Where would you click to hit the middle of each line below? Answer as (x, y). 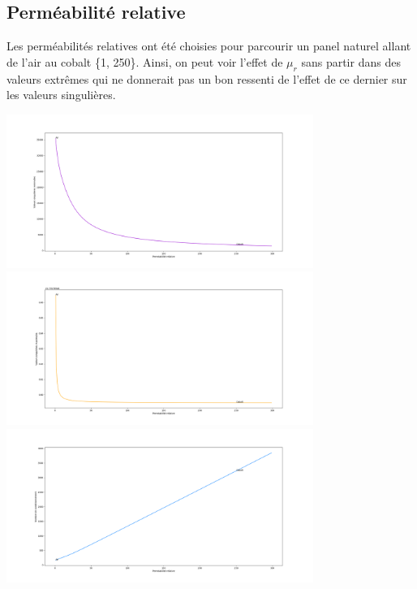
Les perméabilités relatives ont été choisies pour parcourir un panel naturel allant (209, 46)
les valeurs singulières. (61, 95)
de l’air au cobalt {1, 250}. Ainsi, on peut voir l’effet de (145, 61)
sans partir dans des (351, 61)
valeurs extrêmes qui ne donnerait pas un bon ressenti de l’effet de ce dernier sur (207, 78)
